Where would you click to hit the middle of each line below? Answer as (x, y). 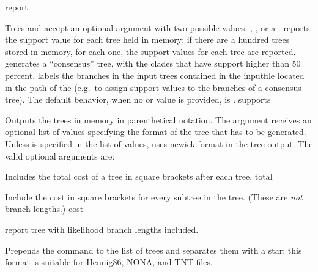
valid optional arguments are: (60, 156)
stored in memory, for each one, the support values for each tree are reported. (150, 51)
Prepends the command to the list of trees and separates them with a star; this (153, 250)
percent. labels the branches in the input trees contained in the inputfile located (155, 75)
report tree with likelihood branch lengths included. (102, 229)
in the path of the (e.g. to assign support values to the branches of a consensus (153, 87)
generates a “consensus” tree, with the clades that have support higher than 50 (153, 63)
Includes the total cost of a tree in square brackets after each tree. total (139, 176)
